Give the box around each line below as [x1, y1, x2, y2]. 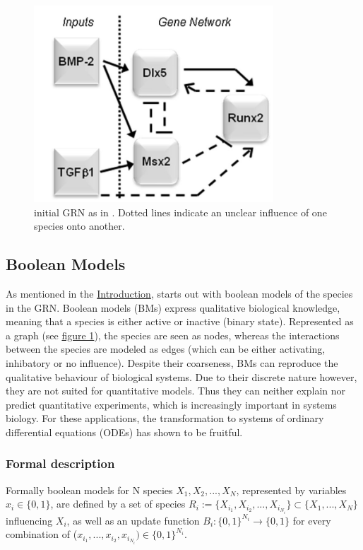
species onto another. [34, 218, 125, 233]
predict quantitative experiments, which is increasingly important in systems [6, 397, 337, 411]
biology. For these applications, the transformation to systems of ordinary [6, 411, 324, 426]
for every [292, 513, 331, 527]
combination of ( [6, 527, 78, 542]
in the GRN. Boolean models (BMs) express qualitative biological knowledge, [6, 300, 340, 315]
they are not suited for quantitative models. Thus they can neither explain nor [6, 383, 346, 398]
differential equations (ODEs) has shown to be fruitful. [6, 424, 243, 439]
